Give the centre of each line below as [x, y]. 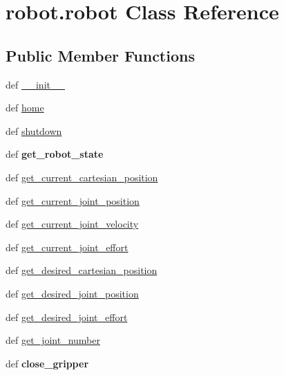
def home [25, 108]
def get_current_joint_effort [67, 247]
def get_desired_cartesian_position [82, 270]
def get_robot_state [55, 154]
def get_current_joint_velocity [72, 224]
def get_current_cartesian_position [82, 177]
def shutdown [34, 130]
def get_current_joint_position [73, 200]
